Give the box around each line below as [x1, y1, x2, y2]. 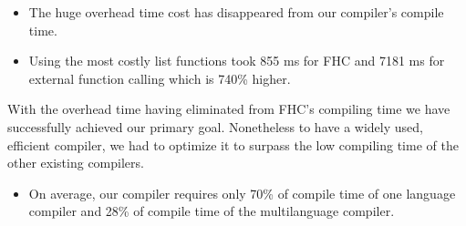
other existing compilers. [7, 153, 144, 172]
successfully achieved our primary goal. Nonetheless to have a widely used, [7, 117, 423, 136]
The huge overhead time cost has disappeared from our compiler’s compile [28, 3, 444, 21]
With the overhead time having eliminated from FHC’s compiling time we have [7, 99, 450, 118]
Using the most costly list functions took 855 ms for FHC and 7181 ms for [28, 51, 445, 70]
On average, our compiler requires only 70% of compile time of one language [28, 183, 456, 202]
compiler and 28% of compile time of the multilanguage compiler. [28, 201, 395, 221]
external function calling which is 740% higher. [28, 68, 291, 87]
